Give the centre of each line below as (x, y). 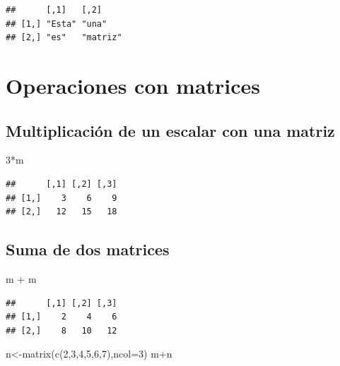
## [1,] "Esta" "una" (57, 24)
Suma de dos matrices (88, 249)
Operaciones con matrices (133, 85)
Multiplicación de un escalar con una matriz (170, 130)
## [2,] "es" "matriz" (64, 38)
